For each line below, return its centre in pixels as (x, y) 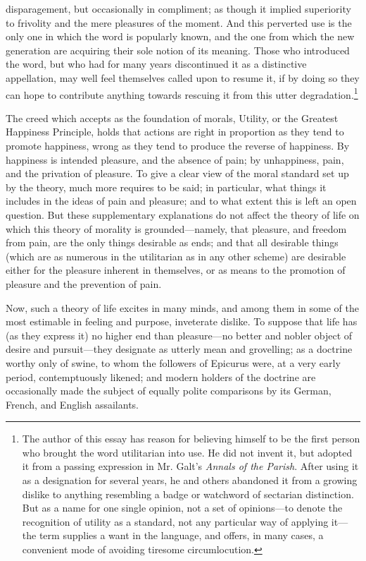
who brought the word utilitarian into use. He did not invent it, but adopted (187, 452)
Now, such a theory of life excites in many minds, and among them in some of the (182, 307)
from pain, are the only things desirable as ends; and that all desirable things (172, 242)
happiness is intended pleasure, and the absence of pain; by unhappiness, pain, (175, 159)
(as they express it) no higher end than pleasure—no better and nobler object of (179, 335)
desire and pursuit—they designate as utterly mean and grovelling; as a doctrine (179, 349)
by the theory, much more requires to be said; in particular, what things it (166, 187)
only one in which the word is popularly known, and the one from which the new (180, 36)
